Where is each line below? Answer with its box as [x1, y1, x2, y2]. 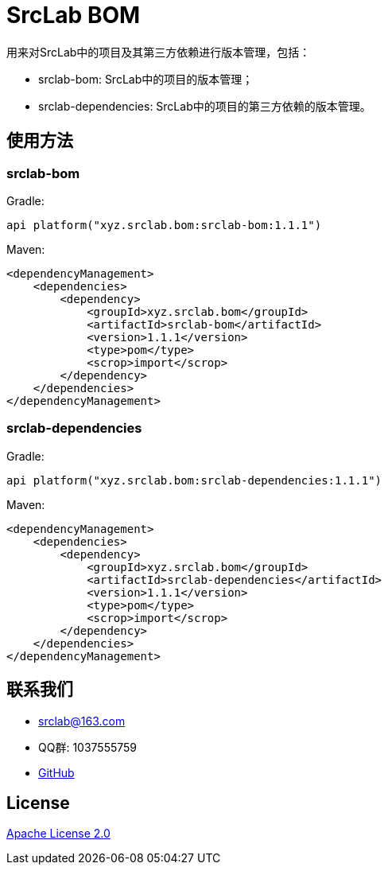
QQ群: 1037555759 [38, 740, 138, 754]
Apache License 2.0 [6, 826, 111, 841]
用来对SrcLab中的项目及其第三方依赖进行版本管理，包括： [6, 45, 311, 59]
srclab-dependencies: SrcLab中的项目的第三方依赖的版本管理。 [38, 99, 371, 113]
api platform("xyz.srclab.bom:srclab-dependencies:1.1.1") [6, 473, 382, 487]
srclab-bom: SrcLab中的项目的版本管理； [38, 72, 254, 86]
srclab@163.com [38, 714, 126, 728]
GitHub [38, 765, 75, 780]
